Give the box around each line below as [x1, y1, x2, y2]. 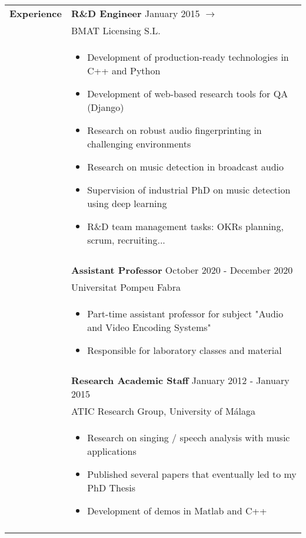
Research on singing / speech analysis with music [87, 431, 290, 444]
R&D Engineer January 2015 [71, 6, 200, 20]
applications [87, 444, 137, 458]
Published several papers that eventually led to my [87, 467, 297, 481]
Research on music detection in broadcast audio [87, 160, 284, 173]
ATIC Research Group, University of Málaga [71, 404, 256, 418]
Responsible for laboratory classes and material [87, 343, 282, 357]
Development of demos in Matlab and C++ [87, 504, 267, 517]
